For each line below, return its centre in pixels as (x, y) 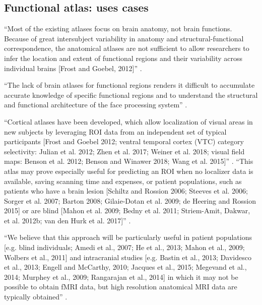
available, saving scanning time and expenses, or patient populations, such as (123, 181)
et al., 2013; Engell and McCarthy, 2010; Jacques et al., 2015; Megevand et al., (125, 267)
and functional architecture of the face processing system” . (96, 105)
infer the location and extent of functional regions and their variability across (123, 58)
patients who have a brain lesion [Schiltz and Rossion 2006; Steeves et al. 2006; (126, 191)
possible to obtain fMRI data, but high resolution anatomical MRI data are (121, 287)
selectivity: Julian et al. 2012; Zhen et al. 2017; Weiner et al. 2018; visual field (124, 151)
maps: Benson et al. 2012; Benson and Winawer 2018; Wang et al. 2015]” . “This (129, 161)
